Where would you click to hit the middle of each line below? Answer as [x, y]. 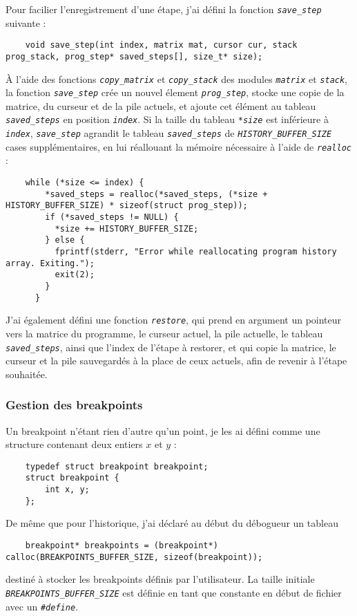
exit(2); [75, 275]
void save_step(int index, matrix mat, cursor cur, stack [161, 45]
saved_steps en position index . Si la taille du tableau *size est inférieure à [167, 119]
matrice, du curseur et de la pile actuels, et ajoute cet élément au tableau [161, 105]
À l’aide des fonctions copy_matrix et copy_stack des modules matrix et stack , [177, 78]
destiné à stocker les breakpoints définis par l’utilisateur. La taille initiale [160, 579]
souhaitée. [27, 374]
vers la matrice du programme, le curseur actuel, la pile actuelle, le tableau [164, 333]
